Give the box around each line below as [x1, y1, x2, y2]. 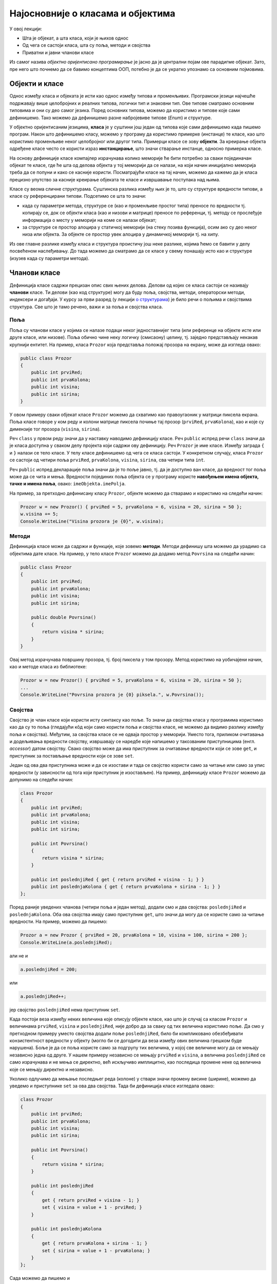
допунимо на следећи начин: [9, 777, 74, 783]
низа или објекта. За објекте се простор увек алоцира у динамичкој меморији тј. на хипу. [22, 231, 219, 237]
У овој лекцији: [9, 26, 42, 32]
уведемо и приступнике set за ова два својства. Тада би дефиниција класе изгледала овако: [9, 1083, 215, 1089]
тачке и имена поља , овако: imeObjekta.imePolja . [9, 481, 126, 487]
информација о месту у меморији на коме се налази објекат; [22, 217, 157, 223]
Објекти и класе [9, 80, 64, 88]
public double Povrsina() [31, 614, 96, 620]
